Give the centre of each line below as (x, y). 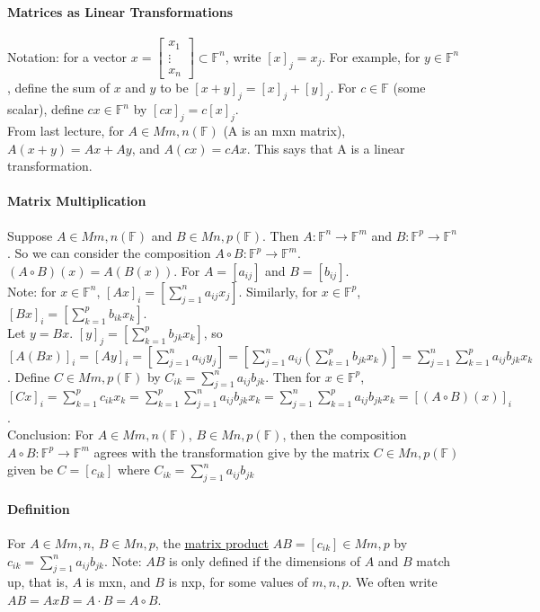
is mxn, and (118, 582)
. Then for (293, 376)
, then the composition (345, 435)
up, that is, (38, 582)
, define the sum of (59, 88)
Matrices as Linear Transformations (120, 12)
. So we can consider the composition (109, 253)
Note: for (32, 291)
